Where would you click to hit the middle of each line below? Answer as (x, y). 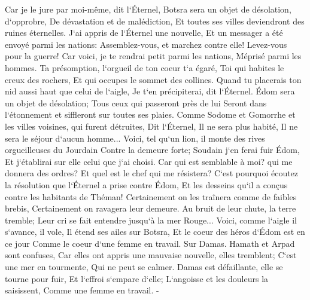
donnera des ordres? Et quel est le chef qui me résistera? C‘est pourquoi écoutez (152, 173)
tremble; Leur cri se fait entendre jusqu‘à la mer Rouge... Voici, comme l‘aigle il (151, 220)
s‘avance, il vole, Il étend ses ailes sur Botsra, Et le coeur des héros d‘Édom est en (155, 232)
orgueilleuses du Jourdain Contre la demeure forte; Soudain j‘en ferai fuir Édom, (152, 150)
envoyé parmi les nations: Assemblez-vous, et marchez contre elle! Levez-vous (146, 44)
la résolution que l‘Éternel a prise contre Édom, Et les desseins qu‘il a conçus (146, 184)
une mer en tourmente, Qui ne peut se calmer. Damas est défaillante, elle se (144, 267)
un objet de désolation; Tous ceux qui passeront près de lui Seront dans (136, 102)
